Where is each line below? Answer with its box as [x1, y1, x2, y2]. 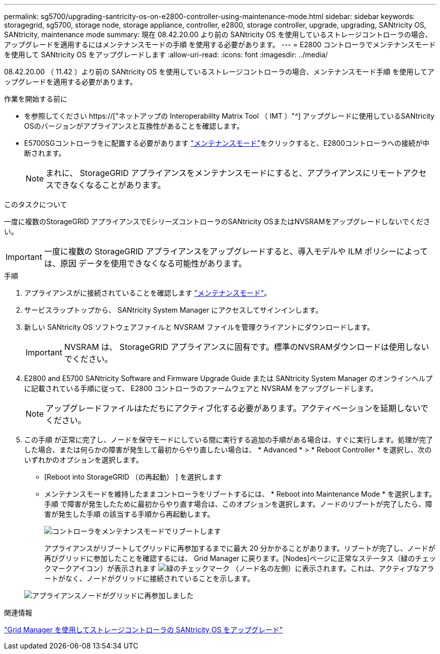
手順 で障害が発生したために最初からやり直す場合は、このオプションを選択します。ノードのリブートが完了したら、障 [44, 500, 432, 508]
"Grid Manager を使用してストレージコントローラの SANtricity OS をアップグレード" [4, 625, 283, 634]
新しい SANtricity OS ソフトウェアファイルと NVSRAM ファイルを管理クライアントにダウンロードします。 [24, 323, 374, 331]
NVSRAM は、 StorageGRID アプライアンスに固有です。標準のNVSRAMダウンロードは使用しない [64, 342, 429, 352]
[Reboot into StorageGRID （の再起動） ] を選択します [44, 473, 223, 481]
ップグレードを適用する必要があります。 [4, 77, 137, 86]
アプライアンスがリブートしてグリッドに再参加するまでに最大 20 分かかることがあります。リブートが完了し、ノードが [44, 544, 435, 552]
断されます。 [24, 149, 66, 157]
